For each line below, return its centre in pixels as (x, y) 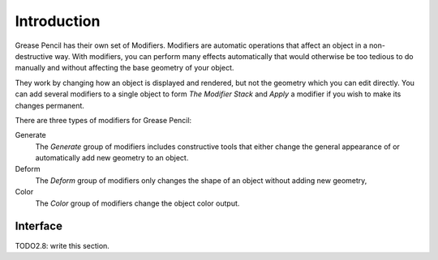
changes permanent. (50, 105)
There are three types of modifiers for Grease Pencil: (103, 120)
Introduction (58, 21)
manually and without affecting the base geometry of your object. (125, 68)
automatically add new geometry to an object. (112, 158)
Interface (39, 226)
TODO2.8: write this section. (62, 245)
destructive (34, 56)
